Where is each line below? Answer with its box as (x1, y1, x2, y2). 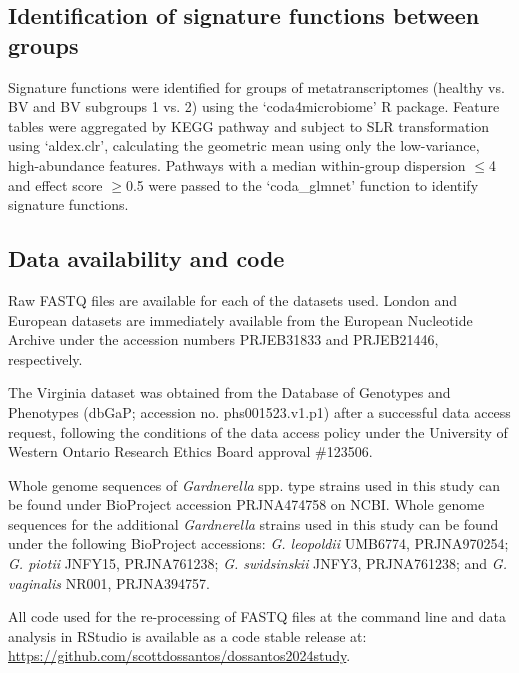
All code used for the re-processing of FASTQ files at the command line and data (8, 606, 506, 627)
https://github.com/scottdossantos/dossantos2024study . (8, 645, 351, 666)
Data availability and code (8, 243, 285, 274)
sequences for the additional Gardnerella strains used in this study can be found (8, 513, 499, 534)
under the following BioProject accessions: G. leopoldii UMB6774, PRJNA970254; (8, 533, 509, 554)
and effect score (8, 174, 103, 195)
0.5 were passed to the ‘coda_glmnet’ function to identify (125, 174, 479, 195)
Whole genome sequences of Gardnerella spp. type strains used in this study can (8, 474, 500, 495)
